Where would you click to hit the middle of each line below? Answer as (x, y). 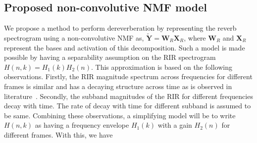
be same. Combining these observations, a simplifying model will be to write (120, 115)
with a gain (175, 125)
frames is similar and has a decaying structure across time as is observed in (118, 86)
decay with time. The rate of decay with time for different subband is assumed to (128, 106)
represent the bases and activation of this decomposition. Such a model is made (125, 47)
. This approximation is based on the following (162, 67)
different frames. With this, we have (58, 134)
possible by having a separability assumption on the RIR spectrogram (110, 57)
